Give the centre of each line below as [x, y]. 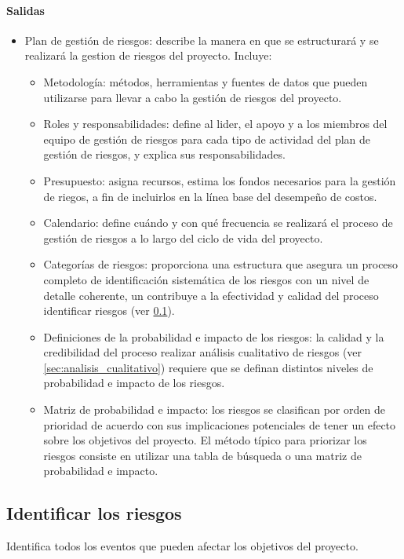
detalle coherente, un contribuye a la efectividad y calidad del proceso [211, 295]
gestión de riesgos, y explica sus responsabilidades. [164, 154]
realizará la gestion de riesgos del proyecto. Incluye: [148, 55]
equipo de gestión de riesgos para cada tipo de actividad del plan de [207, 139]
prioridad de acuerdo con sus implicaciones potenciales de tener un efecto [220, 424]
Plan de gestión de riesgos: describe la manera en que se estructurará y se [202, 40]
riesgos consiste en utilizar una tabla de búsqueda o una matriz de [202, 455]
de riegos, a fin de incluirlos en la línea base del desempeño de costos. [210, 196]
